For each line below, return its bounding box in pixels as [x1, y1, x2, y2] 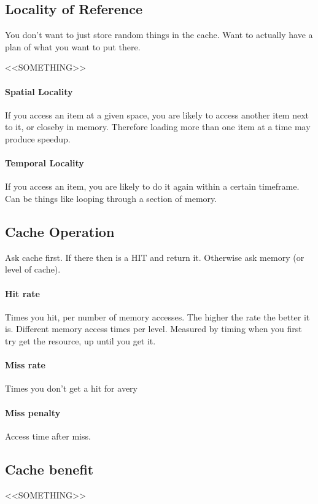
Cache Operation [5, 222, 115, 241]
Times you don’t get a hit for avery [5, 382, 138, 395]
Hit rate [5, 287, 40, 300]
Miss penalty [5, 406, 61, 419]
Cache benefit [5, 459, 94, 478]
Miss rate [5, 359, 45, 371]
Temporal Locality [5, 157, 84, 169]
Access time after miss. [5, 429, 91, 442]
